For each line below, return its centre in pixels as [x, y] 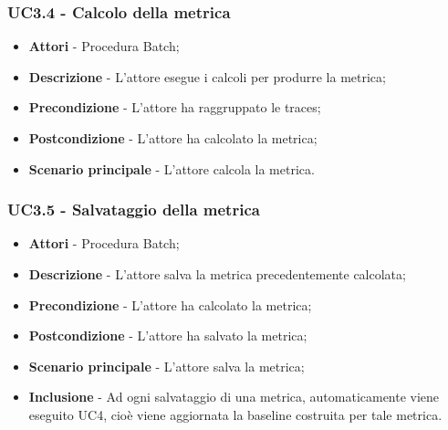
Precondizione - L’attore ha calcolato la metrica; [170, 304]
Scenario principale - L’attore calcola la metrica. [172, 168]
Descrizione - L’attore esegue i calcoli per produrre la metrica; [207, 76]
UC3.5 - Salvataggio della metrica [134, 210]
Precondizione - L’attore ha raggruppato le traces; [175, 107]
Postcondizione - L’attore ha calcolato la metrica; [173, 138]
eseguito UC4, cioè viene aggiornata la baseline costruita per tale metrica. [235, 414]
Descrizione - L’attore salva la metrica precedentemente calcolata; [217, 274]
